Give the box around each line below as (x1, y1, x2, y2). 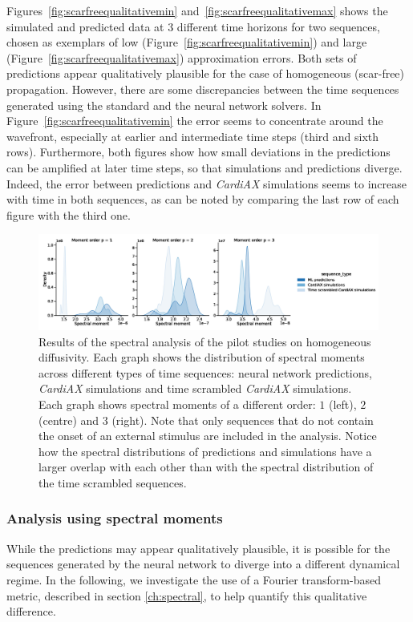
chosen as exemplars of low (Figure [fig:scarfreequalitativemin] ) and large (6, 34, 367, 50)
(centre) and (38, 411, 99, 428)
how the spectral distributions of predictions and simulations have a (38, 442, 372, 459)
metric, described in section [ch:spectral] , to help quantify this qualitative (6, 587, 367, 604)
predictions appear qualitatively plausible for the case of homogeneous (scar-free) (6, 65, 405, 82)
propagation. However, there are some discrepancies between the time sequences (6, 80, 399, 97)
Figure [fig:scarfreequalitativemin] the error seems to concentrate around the (6, 112, 383, 129)
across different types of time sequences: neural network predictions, (38, 364, 372, 381)
